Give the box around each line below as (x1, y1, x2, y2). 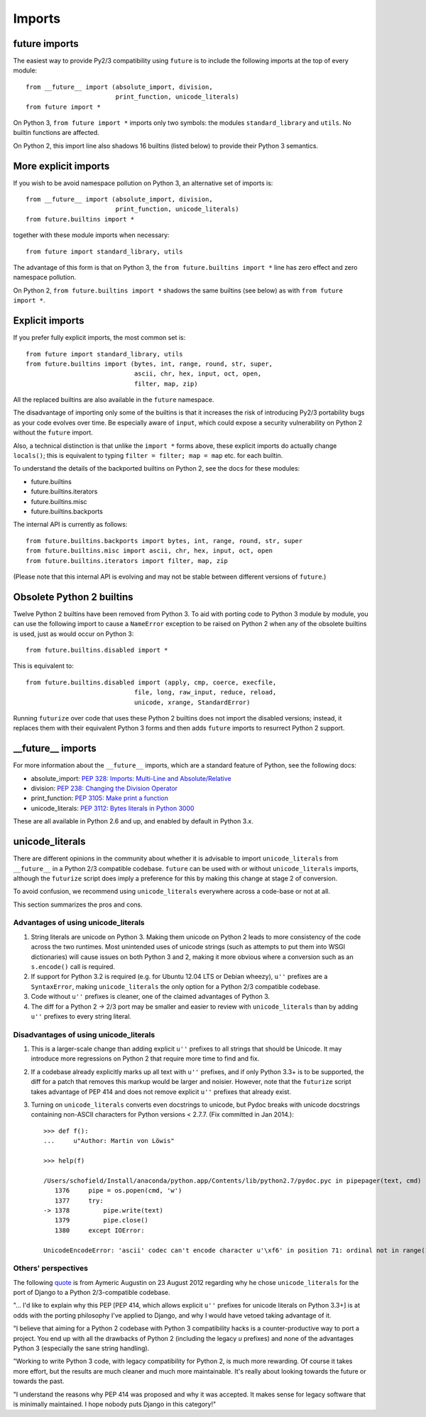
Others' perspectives (13, 1264, 89, 1274)
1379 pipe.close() (54, 1216, 149, 1225)
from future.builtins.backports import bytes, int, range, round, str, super (26, 537, 303, 545)
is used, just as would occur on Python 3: (13, 629, 134, 638)
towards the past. (13, 1377, 65, 1386)
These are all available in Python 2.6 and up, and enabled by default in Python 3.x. (13, 817, 253, 826)
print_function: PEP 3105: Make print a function (31, 794, 168, 802)
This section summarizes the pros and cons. (13, 900, 143, 909)
